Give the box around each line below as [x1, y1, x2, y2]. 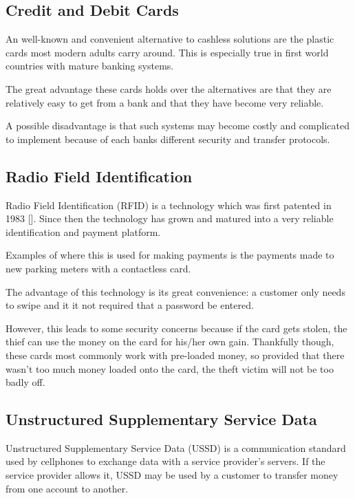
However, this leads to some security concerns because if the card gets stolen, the [6, 321, 347, 335]
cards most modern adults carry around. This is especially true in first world [6, 45, 329, 59]
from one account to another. [6, 481, 129, 495]
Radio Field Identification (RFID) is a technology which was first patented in [6, 197, 332, 212]
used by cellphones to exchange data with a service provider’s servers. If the [6, 454, 325, 468]
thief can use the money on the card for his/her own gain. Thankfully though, [6, 334, 334, 349]
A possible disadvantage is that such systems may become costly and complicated [6, 118, 349, 133]
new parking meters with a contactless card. [6, 261, 191, 275]
